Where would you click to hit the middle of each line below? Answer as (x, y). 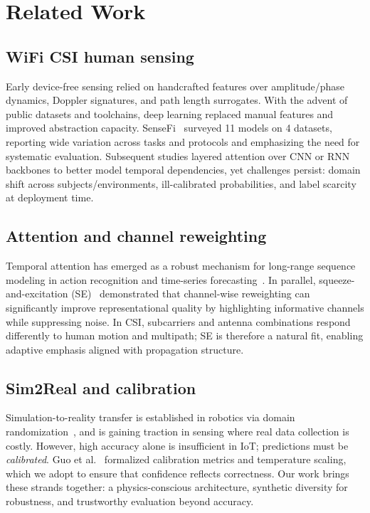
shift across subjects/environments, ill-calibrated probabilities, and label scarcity (181, 183)
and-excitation (37, 293)
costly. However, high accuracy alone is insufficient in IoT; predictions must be (177, 445)
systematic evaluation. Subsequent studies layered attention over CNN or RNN (178, 155)
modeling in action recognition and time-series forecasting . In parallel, (161, 279)
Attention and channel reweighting (136, 236)
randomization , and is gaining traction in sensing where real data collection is (178, 432)
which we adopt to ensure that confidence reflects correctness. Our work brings (178, 473)
